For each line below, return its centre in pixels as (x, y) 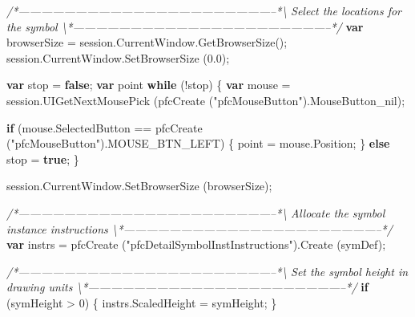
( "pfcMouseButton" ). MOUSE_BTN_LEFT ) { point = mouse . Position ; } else (198, 143)
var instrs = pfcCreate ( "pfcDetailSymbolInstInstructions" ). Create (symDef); (196, 244)
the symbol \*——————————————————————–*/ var (185, 26)
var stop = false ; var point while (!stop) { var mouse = (149, 85)
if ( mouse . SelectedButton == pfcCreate (105, 127)
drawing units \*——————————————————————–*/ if (187, 287)
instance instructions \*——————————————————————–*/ (199, 228)
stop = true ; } (43, 158)
